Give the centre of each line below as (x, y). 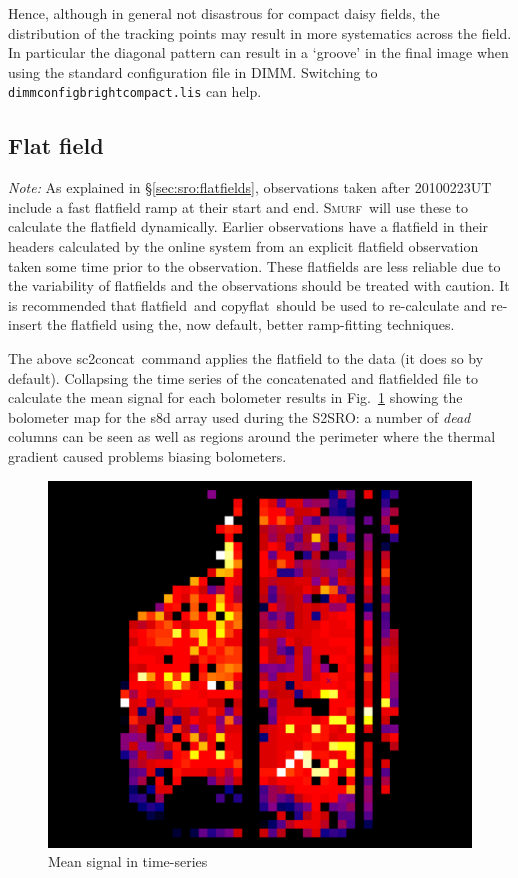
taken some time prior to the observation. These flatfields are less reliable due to (254, 265)
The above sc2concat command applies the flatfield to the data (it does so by (246, 357)
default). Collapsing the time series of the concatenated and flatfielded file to (243, 377)
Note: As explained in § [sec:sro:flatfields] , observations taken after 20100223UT (250, 187)
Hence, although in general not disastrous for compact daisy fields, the (224, 13)
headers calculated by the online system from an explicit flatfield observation (243, 246)
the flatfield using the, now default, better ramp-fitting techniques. (251, 324)
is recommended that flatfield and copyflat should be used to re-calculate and (247, 304)
